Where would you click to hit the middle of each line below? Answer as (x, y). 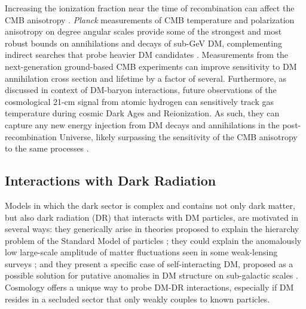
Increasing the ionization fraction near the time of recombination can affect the (150, 8)
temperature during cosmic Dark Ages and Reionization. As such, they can (142, 113)
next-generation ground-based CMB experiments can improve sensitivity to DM (151, 66)
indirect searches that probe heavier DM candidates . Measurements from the (147, 55)
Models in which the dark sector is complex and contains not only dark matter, (150, 205)
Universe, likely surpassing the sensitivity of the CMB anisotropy (178, 136)
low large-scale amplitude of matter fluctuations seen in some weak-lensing (141, 252)
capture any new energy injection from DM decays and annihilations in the (142, 124)
